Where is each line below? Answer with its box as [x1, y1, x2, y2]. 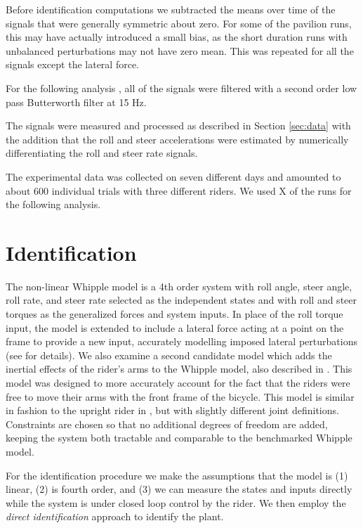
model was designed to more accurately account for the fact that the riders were [6, 375, 350, 389]
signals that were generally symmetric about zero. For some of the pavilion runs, [6, 15, 352, 30]
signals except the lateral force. [6, 57, 139, 72]
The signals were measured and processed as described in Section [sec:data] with [6, 118, 351, 133]
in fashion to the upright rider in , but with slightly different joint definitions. [6, 403, 339, 418]
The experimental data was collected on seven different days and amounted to [6, 169, 341, 183]
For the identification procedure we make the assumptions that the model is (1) [6, 468, 348, 482]
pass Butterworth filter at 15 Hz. [6, 94, 147, 109]
